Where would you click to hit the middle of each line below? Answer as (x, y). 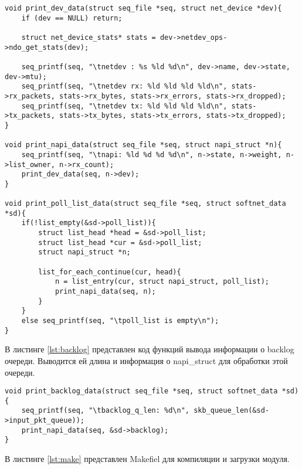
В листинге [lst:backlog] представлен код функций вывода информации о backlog (150, 349)
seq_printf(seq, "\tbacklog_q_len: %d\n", (105, 411)
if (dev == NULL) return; (72, 18)
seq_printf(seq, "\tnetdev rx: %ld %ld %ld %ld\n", (124, 86)
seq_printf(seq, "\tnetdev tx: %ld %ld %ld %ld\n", (124, 106)
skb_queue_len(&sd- (232, 411)
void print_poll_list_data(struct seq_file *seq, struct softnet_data (145, 204)
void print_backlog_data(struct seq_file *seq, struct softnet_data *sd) (152, 391)
